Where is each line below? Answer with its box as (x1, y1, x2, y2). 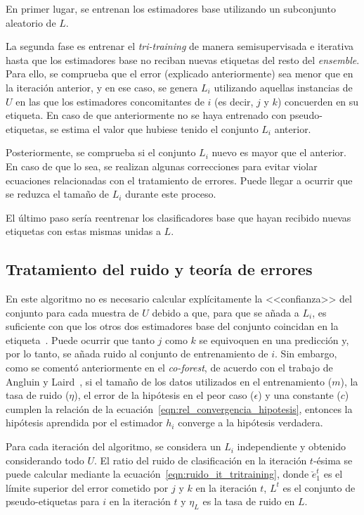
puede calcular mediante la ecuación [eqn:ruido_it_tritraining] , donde (6, 466, 309, 481)
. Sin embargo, (275, 346, 337, 361)
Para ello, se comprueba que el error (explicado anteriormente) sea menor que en (6, 66, 353, 81)
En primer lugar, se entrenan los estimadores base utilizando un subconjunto (6, 1, 336, 15)
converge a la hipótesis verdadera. (178, 415, 323, 430)
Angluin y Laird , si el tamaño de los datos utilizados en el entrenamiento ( (6, 374, 332, 388)
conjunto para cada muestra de (6, 305, 139, 319)
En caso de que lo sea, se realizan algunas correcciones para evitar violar (6, 158, 318, 173)
